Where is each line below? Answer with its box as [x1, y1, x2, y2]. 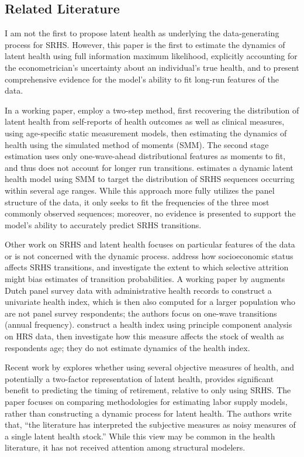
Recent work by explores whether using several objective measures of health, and [5, 361, 295, 373]
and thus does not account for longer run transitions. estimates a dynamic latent [5, 161, 293, 173]
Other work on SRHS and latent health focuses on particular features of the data [5, 238, 295, 250]
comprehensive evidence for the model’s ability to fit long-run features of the [5, 73, 279, 85]
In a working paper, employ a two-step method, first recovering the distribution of [5, 104, 299, 116]
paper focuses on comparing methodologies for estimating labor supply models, [5, 396, 288, 408]
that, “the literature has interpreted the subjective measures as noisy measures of [5, 418, 296, 431]
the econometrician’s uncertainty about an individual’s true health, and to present [5, 61, 299, 73]
